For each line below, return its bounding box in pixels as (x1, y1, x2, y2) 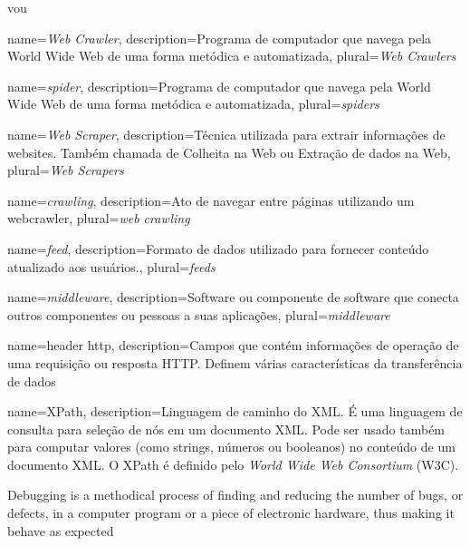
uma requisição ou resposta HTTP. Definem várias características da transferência (7, 353, 463, 372)
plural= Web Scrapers (7, 161, 124, 180)
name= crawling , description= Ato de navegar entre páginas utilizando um (7, 190, 415, 210)
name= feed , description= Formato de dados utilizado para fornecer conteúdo (7, 239, 429, 258)
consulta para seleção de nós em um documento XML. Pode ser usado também (7, 419, 446, 438)
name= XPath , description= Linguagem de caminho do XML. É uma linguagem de (7, 402, 463, 421)
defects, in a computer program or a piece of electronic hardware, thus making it (7, 503, 455, 522)
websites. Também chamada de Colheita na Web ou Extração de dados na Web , (7, 142, 451, 161)
